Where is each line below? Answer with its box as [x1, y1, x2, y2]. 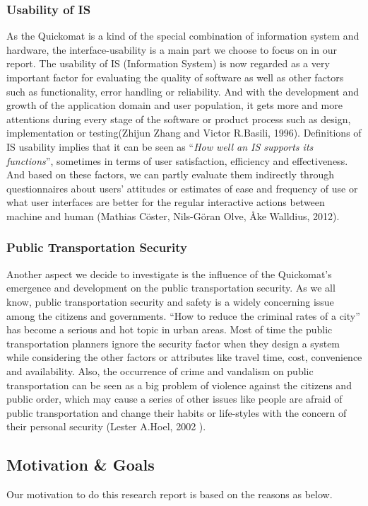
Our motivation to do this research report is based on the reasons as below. [6, 487, 333, 502]
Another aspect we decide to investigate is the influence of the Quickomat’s [6, 266, 332, 281]
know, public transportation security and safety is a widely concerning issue [6, 294, 334, 309]
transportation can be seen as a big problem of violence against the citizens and [6, 377, 352, 392]
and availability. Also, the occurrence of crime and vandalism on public [6, 363, 314, 378]
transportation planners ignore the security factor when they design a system [6, 335, 340, 350]
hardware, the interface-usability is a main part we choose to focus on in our [6, 42, 337, 57]
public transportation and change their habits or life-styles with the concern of [6, 405, 347, 420]
